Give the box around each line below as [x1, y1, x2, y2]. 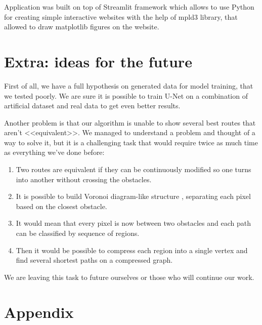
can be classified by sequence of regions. [16, 228, 140, 238]
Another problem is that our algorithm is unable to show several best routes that [4, 117, 256, 128]
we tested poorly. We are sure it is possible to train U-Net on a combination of [4, 90, 248, 101]
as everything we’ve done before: [4, 147, 105, 157]
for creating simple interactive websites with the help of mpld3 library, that [4, 11, 238, 22]
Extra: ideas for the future [4, 51, 192, 71]
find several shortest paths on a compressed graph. [16, 255, 173, 265]
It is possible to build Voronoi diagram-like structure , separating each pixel [16, 191, 251, 201]
